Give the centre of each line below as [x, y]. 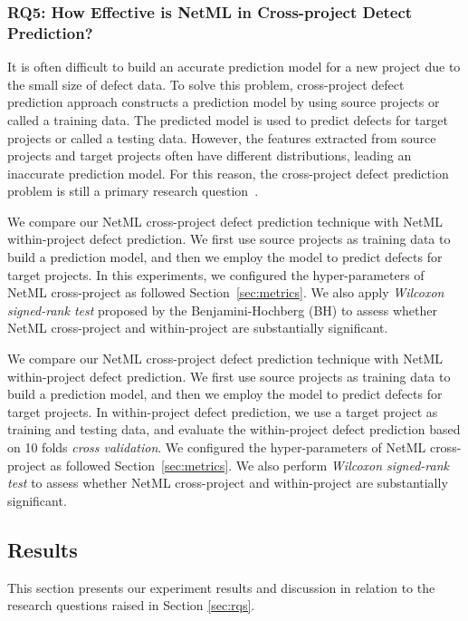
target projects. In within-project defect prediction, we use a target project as [223, 411]
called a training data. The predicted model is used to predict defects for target [228, 119]
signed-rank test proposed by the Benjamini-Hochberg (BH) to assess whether [222, 310]
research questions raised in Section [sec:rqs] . [131, 605]
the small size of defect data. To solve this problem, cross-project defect [206, 84]
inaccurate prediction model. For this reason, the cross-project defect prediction [228, 173]
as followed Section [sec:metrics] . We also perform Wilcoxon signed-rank [250, 465]
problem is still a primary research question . [133, 191]
